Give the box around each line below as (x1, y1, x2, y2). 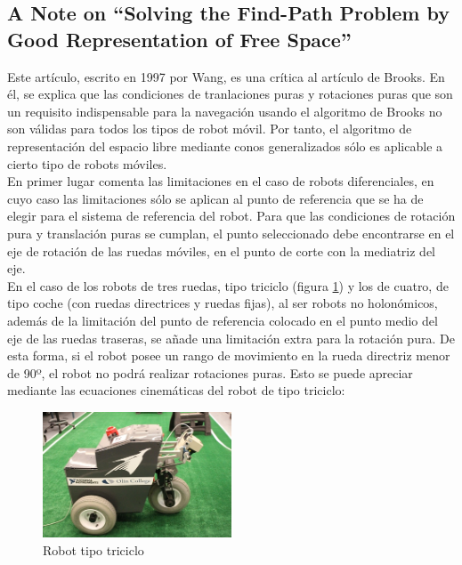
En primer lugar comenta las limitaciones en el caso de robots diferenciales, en (7, 172, 434, 190)
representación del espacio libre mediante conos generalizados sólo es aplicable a (7, 136, 443, 155)
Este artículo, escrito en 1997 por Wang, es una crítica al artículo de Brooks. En (7, 67, 445, 85)
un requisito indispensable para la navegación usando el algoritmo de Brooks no (7, 101, 442, 120)
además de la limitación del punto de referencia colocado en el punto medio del (7, 311, 438, 329)
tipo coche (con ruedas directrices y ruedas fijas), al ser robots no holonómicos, (7, 294, 438, 312)
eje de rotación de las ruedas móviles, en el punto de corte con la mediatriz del (7, 241, 435, 260)
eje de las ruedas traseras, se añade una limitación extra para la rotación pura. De (7, 328, 455, 347)
